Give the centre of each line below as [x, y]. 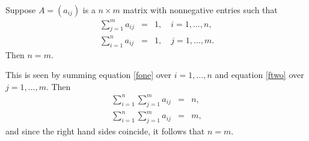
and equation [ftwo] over [259, 75]
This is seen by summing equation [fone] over [89, 75]
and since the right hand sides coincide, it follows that [105, 131]
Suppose [21, 10]
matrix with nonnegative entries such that [200, 10]
